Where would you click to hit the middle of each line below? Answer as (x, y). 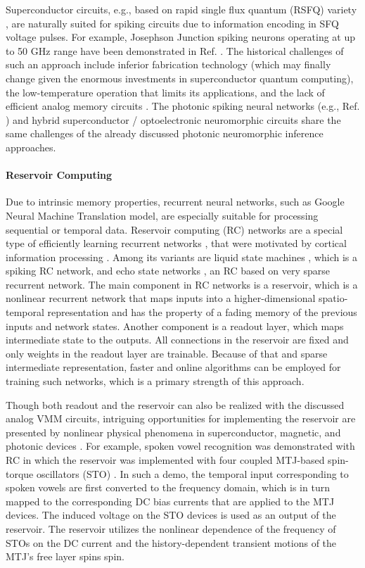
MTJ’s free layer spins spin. (65, 556)
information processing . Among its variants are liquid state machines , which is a (182, 257)
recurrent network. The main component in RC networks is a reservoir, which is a (182, 284)
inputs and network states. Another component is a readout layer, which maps (175, 326)
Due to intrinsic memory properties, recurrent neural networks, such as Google (175, 202)
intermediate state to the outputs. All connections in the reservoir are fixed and (177, 340)
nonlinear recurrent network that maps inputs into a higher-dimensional (161, 298)
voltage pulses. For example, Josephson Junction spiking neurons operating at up (181, 37)
